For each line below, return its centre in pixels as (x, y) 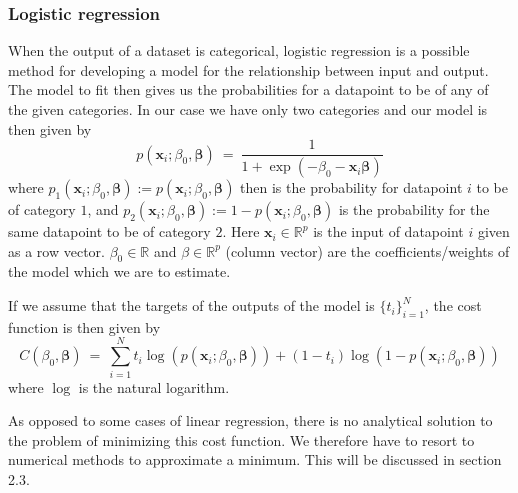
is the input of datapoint (388, 231)
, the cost (453, 305)
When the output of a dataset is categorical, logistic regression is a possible (239, 50)
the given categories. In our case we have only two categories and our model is (248, 109)
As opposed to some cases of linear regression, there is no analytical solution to (250, 420)
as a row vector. (56, 250)
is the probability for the (414, 209)
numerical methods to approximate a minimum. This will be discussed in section (255, 459)
